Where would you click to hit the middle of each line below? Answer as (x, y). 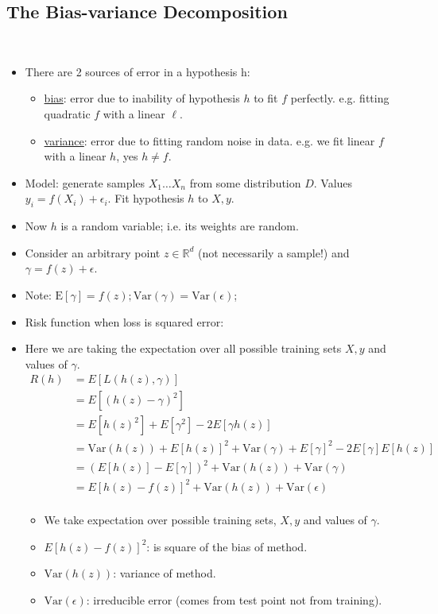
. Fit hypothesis (146, 198)
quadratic (67, 113)
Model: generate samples (85, 182)
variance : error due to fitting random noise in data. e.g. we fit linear (209, 140)
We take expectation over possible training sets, (160, 520)
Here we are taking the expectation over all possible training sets (183, 348)
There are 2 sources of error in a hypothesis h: (138, 71)
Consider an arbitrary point (93, 252)
